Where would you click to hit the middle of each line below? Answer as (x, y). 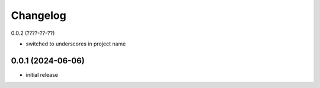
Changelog (39, 15)
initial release (42, 74)
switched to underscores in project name (76, 44)
